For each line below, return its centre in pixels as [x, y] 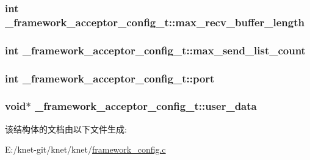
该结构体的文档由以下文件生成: [66, 129]
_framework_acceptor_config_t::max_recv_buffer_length [155, 22]
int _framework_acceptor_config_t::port [110, 78]
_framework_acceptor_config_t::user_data [146, 106]
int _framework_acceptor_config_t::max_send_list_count [155, 50]
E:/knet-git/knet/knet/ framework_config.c [85, 149]
